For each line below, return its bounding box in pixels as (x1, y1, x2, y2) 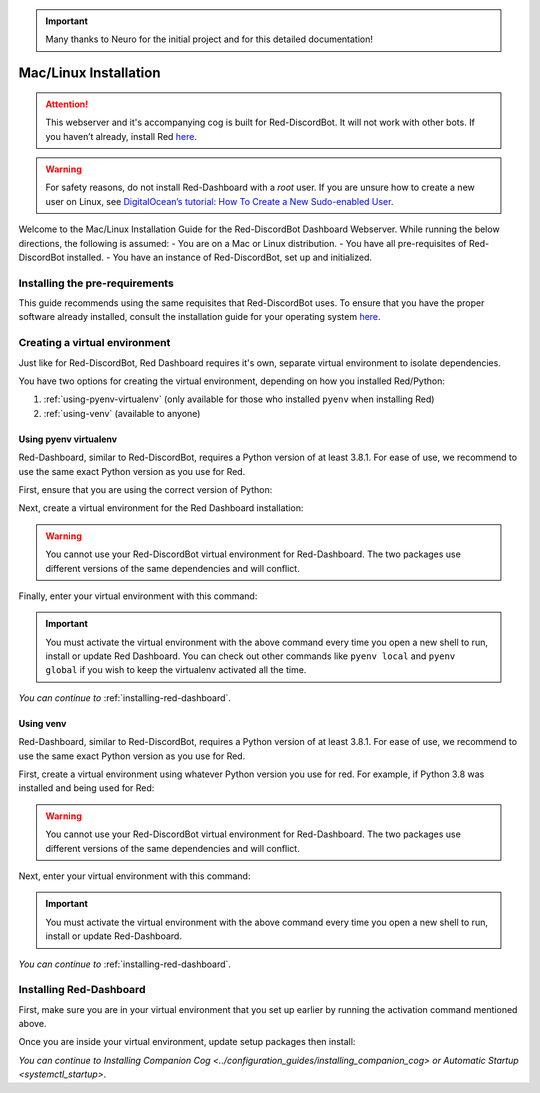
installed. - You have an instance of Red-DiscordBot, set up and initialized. (66, 251, 372, 263)
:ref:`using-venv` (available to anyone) (43, 407, 201, 419)
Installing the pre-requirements (18, 276, 174, 290)
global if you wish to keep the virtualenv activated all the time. (45, 664, 307, 676)
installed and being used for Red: (18, 782, 155, 794)
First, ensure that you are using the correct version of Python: (18, 483, 273, 495)
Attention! (45, 98, 89, 110)
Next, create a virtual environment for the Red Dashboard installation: (18, 502, 304, 514)
